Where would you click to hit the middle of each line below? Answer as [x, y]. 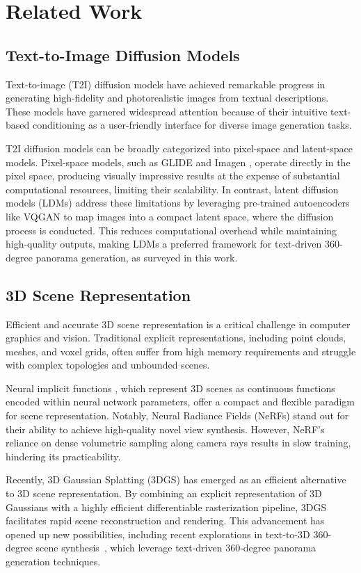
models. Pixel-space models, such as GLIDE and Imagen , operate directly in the [178, 162]
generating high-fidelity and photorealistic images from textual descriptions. [167, 98]
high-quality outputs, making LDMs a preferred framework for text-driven [164, 244]
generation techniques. [53, 561]
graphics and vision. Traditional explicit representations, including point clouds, [176, 338]
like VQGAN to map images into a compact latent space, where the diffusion [170, 216]
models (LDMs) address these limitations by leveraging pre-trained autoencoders [178, 203]
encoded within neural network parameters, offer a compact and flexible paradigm [180, 402]
